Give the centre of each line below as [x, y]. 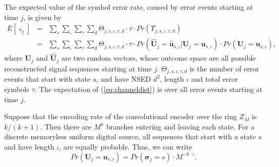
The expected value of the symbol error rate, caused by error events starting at [129, 7]
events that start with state [47, 79]
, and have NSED [124, 79]
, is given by [42, 17]
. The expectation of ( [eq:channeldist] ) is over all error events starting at [149, 89]
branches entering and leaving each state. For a [180, 126]
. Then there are [66, 126]
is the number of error [225, 68]
